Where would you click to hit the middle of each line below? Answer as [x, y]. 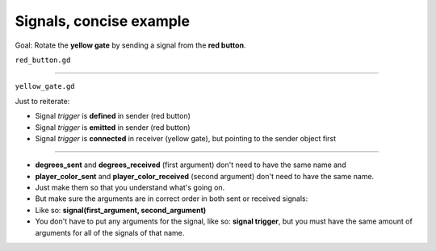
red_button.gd [43, 60]
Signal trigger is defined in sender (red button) [113, 116]
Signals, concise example [102, 21]
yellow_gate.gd [45, 86]
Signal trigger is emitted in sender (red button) [113, 127]
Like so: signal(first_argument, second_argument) [121, 210]
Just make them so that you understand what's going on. [130, 188]
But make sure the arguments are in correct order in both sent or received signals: [172, 199]
